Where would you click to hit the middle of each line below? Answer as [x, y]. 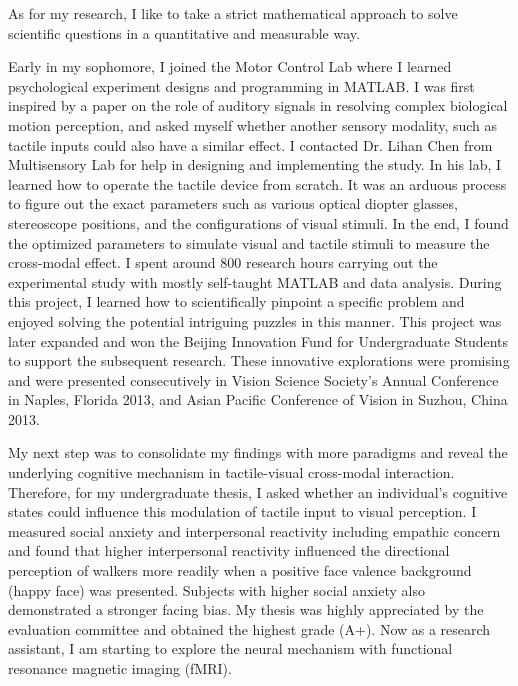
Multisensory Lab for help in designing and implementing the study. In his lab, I [255, 164]
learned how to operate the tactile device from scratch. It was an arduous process [257, 183]
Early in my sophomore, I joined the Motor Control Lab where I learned [230, 66]
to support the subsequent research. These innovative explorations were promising [259, 360]
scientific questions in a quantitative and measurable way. [184, 32]
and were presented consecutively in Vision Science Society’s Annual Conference [253, 379]
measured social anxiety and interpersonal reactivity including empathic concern [254, 530]
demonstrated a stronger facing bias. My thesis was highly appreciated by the [246, 609]
